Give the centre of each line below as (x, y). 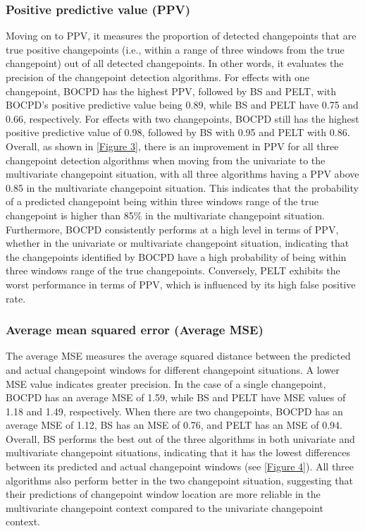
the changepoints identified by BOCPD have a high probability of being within (176, 256)
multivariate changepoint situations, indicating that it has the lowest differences (178, 452)
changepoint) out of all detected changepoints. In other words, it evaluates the (175, 63)
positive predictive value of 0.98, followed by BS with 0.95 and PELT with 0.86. (178, 132)
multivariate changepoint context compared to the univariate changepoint (165, 507)
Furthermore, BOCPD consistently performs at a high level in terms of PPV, (172, 229)
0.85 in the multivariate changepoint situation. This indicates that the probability (182, 187)
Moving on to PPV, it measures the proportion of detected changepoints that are (181, 36)
